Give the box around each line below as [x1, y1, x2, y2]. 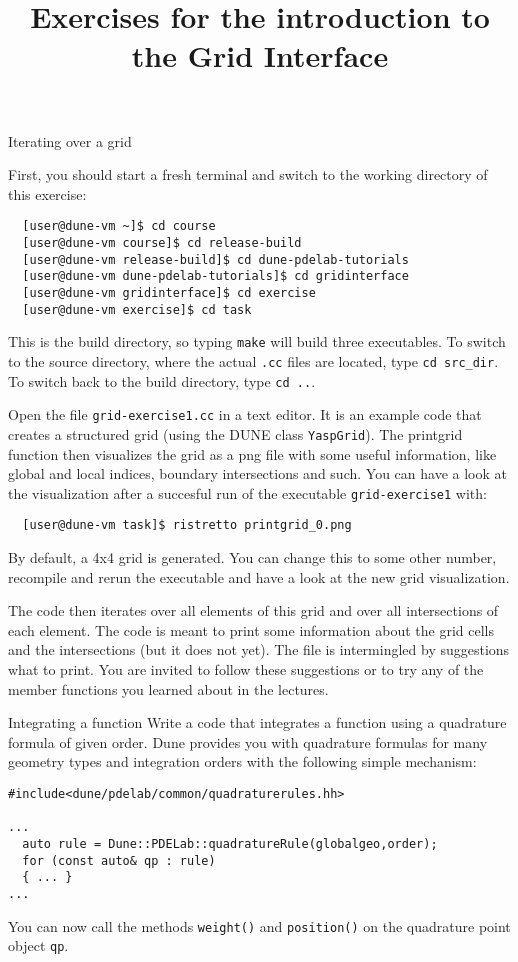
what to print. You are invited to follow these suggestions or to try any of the [8, 659, 484, 680]
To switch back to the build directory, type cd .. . [8, 370, 316, 391]
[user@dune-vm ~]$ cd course [22, 219, 216, 234]
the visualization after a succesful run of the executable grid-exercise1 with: [8, 482, 487, 503]
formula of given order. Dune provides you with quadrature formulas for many [8, 731, 488, 752]
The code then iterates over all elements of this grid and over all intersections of [8, 600, 499, 621]
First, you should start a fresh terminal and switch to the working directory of [8, 164, 488, 185]
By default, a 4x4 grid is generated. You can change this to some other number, [8, 547, 497, 568]
